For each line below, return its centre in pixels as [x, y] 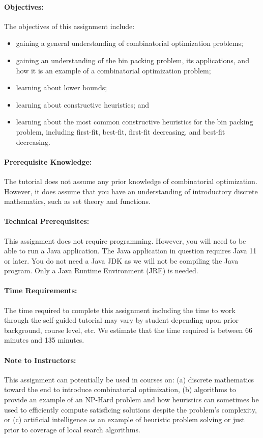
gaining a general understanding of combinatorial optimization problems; [129, 43]
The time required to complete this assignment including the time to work [120, 310]
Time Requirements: [41, 290]
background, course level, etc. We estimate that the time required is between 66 [128, 330]
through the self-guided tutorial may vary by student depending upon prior [121, 320]
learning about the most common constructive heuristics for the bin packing [135, 122]
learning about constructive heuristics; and [83, 104]
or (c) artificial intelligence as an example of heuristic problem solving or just [125, 419]
